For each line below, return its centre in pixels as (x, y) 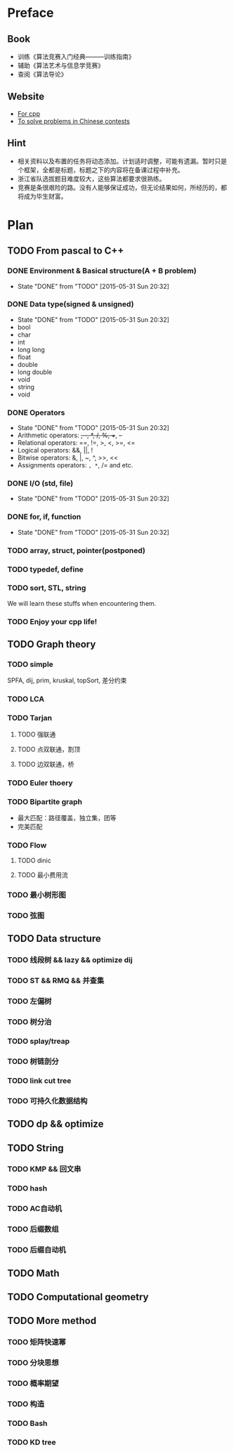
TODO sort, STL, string (47, 588)
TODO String (35, 1148)
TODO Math (33, 1273)
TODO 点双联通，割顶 (49, 749)
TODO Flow (27, 845)
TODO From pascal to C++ (66, 251)
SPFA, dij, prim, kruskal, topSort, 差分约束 (67, 680)
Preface (31, 13)
